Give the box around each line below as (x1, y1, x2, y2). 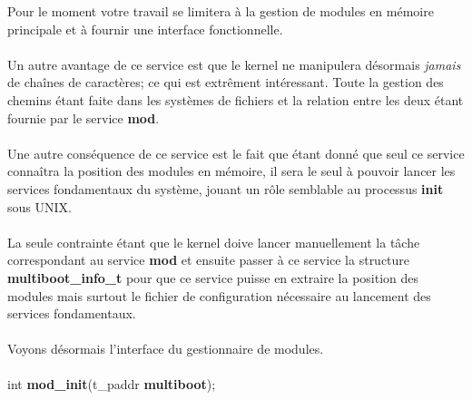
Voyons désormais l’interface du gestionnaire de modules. (7, 339, 324, 358)
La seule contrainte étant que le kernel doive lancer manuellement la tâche (7, 232, 420, 251)
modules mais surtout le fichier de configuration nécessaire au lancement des (7, 286, 431, 305)
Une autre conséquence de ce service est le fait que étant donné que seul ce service (7, 143, 465, 162)
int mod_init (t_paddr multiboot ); (7, 375, 216, 394)
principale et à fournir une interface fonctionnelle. (7, 19, 283, 38)
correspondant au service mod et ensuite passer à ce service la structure (7, 250, 410, 269)
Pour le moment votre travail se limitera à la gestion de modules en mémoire (7, 2, 434, 20)
